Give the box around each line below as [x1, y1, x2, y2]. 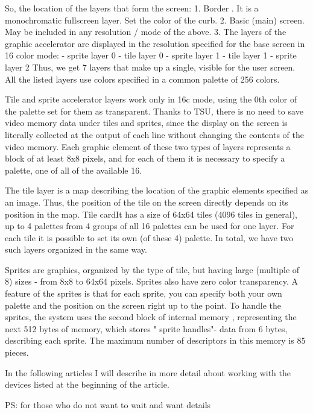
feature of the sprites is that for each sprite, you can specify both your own [5, 287, 282, 300]
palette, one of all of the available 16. [5, 163, 142, 176]
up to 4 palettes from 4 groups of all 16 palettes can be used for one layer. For [5, 219, 294, 232]
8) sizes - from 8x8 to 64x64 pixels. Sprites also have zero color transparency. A [5, 275, 298, 288]
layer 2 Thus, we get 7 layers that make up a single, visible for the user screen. [5, 60, 296, 73]
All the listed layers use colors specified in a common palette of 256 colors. [5, 72, 280, 85]
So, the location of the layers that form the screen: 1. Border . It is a [5, 2, 259, 14]
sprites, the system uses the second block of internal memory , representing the [5, 311, 297, 323]
